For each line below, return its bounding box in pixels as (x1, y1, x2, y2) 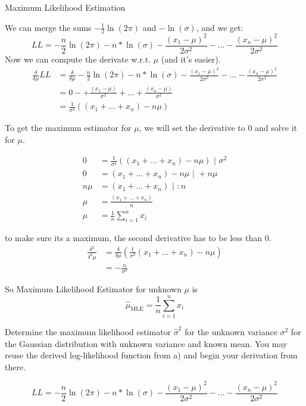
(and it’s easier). (161, 52, 221, 65)
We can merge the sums (5, 21, 92, 33)
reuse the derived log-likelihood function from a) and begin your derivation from (5, 349, 298, 361)
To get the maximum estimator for (5, 121, 132, 134)
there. (5, 360, 26, 373)
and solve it (255, 121, 297, 134)
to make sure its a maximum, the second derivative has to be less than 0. (5, 231, 271, 243)
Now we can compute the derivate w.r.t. (5, 52, 151, 65)
